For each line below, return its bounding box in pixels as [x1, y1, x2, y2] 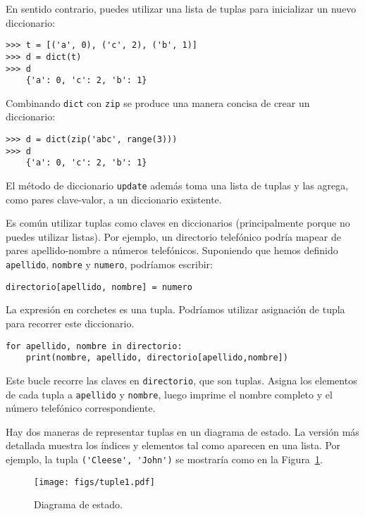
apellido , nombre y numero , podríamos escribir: [6, 257, 213, 272]
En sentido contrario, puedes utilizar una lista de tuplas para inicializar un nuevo [6, 1, 357, 15]
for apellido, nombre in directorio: [6, 341, 182, 351]
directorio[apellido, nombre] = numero [6, 282, 192, 292]
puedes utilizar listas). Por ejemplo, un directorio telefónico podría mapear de [6, 229, 341, 244]
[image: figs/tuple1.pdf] [34, 477, 155, 487]
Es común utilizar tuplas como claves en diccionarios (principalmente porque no [6, 215, 350, 230]
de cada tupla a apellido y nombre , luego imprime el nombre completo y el [6, 386, 333, 401]
